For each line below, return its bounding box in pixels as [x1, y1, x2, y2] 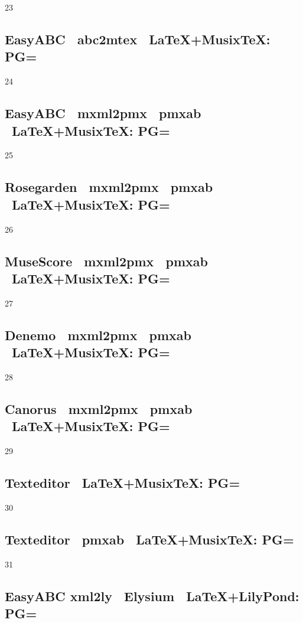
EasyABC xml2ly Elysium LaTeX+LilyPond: [5, 586, 299, 605]
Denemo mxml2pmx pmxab [5, 325, 191, 344]
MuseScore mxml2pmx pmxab [5, 252, 208, 270]
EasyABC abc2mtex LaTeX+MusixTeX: [5, 30, 271, 48]
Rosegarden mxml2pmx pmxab [5, 178, 213, 196]
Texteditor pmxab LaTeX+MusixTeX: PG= [5, 530, 294, 548]
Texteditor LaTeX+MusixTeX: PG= [5, 474, 240, 492]
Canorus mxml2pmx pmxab [5, 399, 193, 417]
